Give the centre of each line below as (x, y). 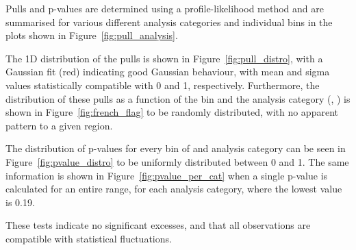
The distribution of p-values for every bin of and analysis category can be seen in (176, 148)
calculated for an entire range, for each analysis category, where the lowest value (174, 189)
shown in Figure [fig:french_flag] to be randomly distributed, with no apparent (172, 112)
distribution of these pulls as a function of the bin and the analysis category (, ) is (178, 98)
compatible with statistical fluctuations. (89, 238)
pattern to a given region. (59, 125)
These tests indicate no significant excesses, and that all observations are (158, 225)
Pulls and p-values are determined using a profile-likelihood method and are (165, 8)
